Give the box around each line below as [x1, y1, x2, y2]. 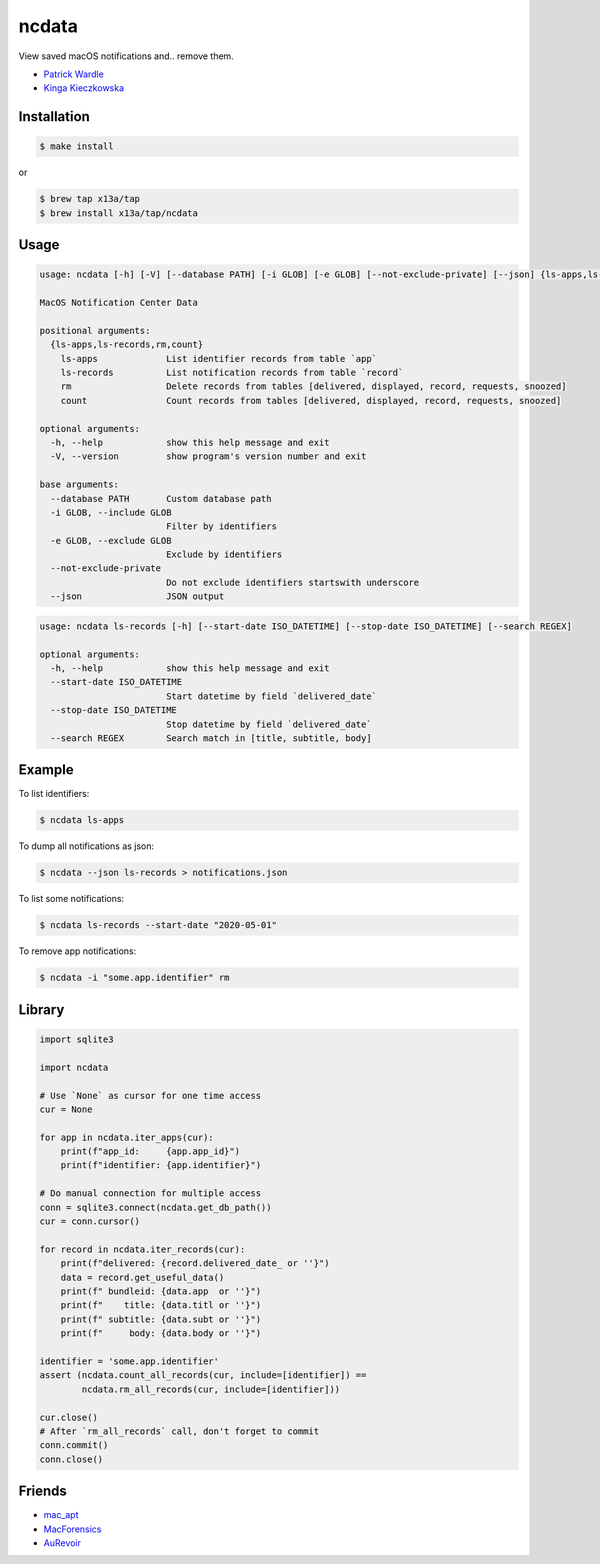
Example [18, 761, 74, 779]
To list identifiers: [18, 788, 90, 800]
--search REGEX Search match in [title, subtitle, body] [50, 732, 372, 744]
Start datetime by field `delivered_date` [165, 690, 378, 702]
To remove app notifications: [18, 945, 137, 957]
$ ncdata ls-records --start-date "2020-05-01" [39, 920, 277, 931]
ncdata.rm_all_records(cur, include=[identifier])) [81, 1383, 341, 1395]
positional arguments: [39, 325, 151, 336]
